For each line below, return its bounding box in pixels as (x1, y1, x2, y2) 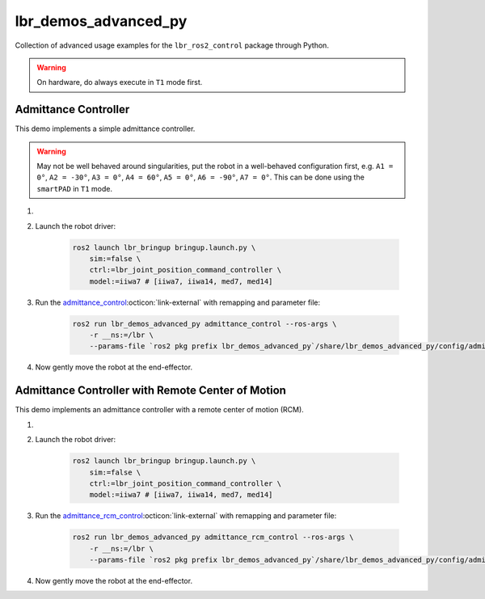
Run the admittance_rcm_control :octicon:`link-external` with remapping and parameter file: (35, 511, 337, 521)
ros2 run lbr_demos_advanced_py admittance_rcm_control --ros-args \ (72, 533, 354, 542)
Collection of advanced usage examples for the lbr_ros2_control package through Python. (15, 40, 329, 50)
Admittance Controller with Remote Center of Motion (15, 384, 287, 398)
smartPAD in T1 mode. (36, 183, 113, 193)
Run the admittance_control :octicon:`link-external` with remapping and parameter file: (35, 297, 321, 307)
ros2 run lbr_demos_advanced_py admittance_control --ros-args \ (72, 319, 337, 328)
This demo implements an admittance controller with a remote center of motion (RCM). (15, 405, 305, 415)
